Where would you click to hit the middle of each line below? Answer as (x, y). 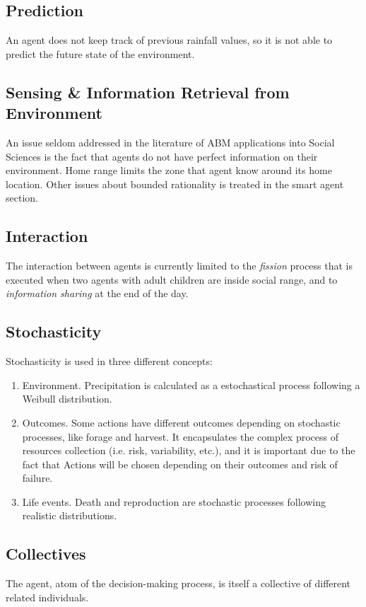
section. (22, 198)
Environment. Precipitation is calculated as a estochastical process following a (191, 385)
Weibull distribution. (67, 399)
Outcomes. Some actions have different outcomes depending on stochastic (181, 422)
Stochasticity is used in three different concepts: (109, 361)
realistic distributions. (70, 515)
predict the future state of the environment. (100, 53)
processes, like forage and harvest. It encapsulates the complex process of (180, 436)
